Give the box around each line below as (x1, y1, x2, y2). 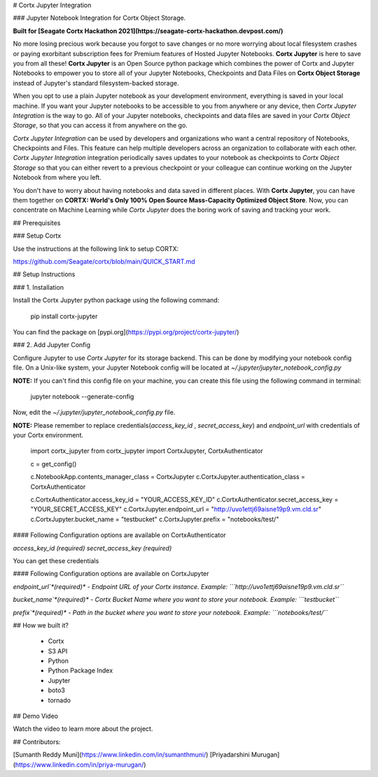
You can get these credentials (13, 556, 99, 565)
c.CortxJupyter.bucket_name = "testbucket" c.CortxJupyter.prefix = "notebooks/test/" (30, 515, 279, 523)
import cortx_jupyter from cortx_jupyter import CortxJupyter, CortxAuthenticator (30, 447, 264, 455)
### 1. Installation (13, 283, 64, 291)
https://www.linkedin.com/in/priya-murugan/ (15, 760, 144, 769)
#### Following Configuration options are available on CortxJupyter (13, 569, 209, 578)
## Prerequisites (13, 218, 61, 227)
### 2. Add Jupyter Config (13, 341, 91, 349)
